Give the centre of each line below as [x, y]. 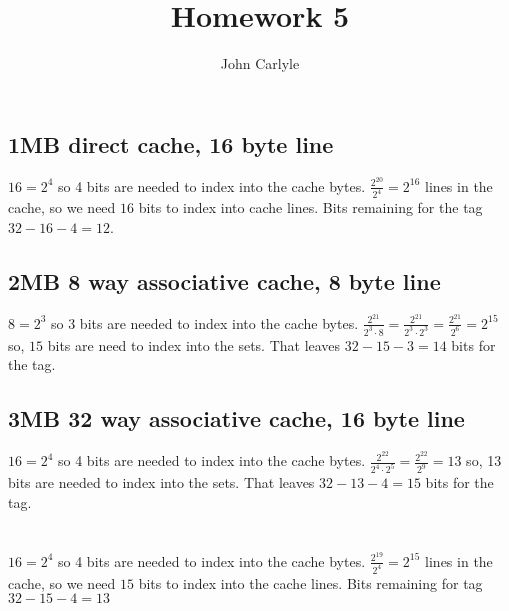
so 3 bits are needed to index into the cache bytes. [205, 322]
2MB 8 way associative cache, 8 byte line [224, 281]
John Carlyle [260, 63]
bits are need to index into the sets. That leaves [194, 344]
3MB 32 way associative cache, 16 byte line [236, 418]
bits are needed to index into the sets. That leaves [161, 482]
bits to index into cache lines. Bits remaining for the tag [310, 207]
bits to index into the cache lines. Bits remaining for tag [310, 582]
